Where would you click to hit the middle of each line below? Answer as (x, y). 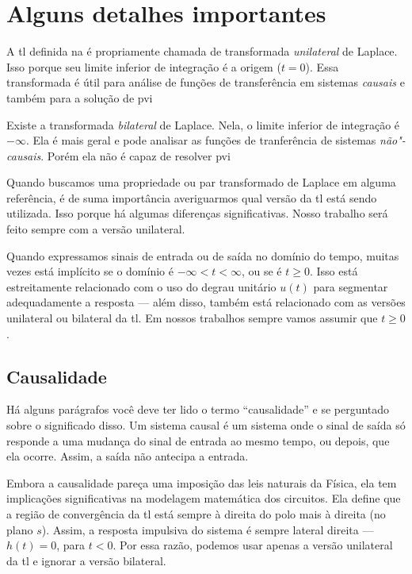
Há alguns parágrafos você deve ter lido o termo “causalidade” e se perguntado (198, 409)
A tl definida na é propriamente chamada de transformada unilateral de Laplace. (202, 51)
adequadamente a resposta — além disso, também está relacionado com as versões (206, 302)
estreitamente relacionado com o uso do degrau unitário (141, 286)
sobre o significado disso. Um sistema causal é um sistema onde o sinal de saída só (206, 425)
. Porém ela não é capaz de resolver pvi (135, 155)
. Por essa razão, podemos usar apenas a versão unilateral (253, 545)
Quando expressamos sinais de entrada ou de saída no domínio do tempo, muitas (203, 255)
